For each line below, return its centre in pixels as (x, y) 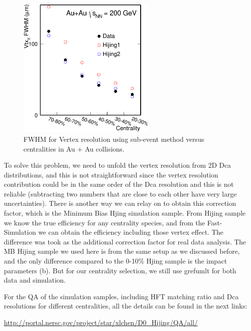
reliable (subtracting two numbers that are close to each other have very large (120, 193)
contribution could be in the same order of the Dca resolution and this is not (119, 184)
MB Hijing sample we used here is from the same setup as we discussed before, (122, 251)
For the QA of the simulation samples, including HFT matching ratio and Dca (121, 296)
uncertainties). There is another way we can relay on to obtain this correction (120, 203)
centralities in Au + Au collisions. (74, 148)
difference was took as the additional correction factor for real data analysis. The (125, 241)
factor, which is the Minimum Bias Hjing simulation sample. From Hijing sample (125, 213)
